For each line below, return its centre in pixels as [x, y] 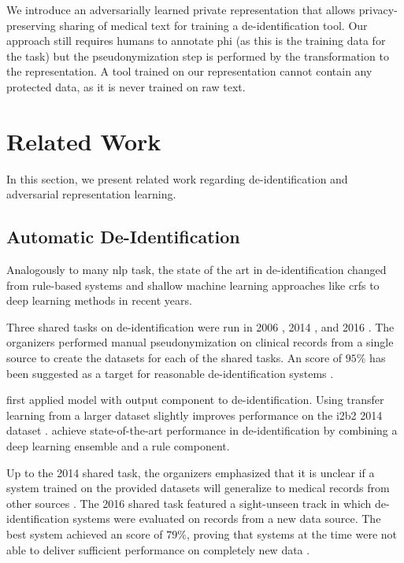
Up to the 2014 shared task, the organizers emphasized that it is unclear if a [191, 472]
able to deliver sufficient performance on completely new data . [158, 549]
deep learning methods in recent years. [99, 300]
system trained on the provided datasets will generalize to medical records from [198, 488]
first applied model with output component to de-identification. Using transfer [195, 400]
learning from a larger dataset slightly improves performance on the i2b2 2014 [195, 415]
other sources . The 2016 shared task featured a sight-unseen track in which [189, 503]
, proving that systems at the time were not [292, 533]
